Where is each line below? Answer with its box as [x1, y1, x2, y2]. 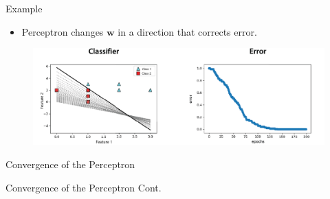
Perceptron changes [21, 24, 104, 38]
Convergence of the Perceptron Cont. [5, 180, 162, 194]
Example [5, 1, 43, 15]
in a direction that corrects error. [118, 24, 257, 38]
